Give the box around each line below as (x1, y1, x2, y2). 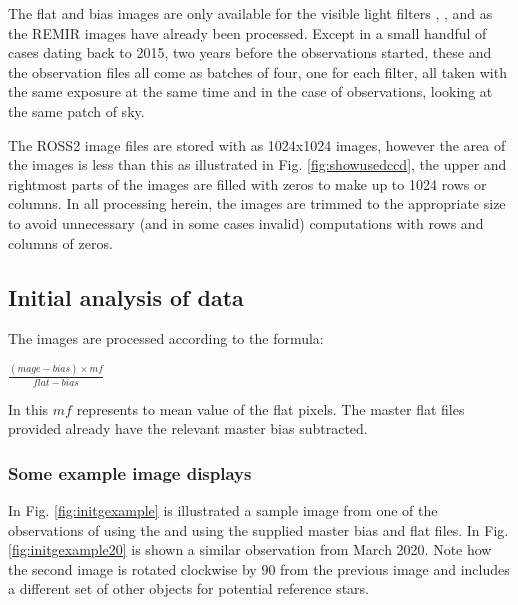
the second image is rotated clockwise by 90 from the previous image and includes (8, 558, 510, 579)
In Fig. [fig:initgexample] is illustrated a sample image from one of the (8, 499, 438, 520)
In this (8, 398, 49, 419)
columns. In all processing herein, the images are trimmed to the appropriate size (8, 193, 506, 214)
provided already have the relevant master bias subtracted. (8, 418, 368, 439)
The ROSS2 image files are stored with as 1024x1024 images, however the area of (8, 134, 506, 155)
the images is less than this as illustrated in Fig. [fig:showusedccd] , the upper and (8, 154, 507, 175)
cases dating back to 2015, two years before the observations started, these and (8, 42, 492, 63)
